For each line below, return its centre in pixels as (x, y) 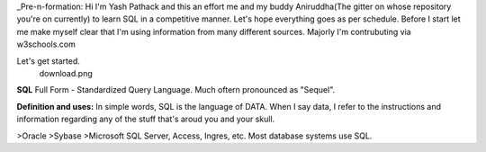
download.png (66, 73)
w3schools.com (46, 44)
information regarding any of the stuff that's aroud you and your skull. (146, 119)
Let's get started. (49, 61)
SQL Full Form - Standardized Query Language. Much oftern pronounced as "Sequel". (176, 90)
